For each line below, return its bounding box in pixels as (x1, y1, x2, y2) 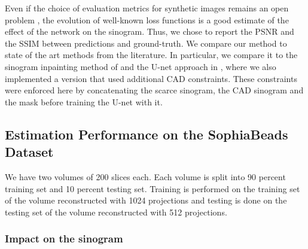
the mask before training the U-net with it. (5, 95, 163, 108)
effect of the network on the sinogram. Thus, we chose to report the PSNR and (5, 25, 294, 38)
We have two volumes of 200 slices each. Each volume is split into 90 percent (5, 170, 286, 183)
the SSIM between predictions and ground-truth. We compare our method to (5, 37, 287, 49)
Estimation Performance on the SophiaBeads (5, 124, 288, 143)
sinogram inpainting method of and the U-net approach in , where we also (5, 60, 276, 72)
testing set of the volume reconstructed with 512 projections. (5, 205, 227, 218)
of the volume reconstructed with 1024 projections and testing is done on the (5, 194, 287, 207)
